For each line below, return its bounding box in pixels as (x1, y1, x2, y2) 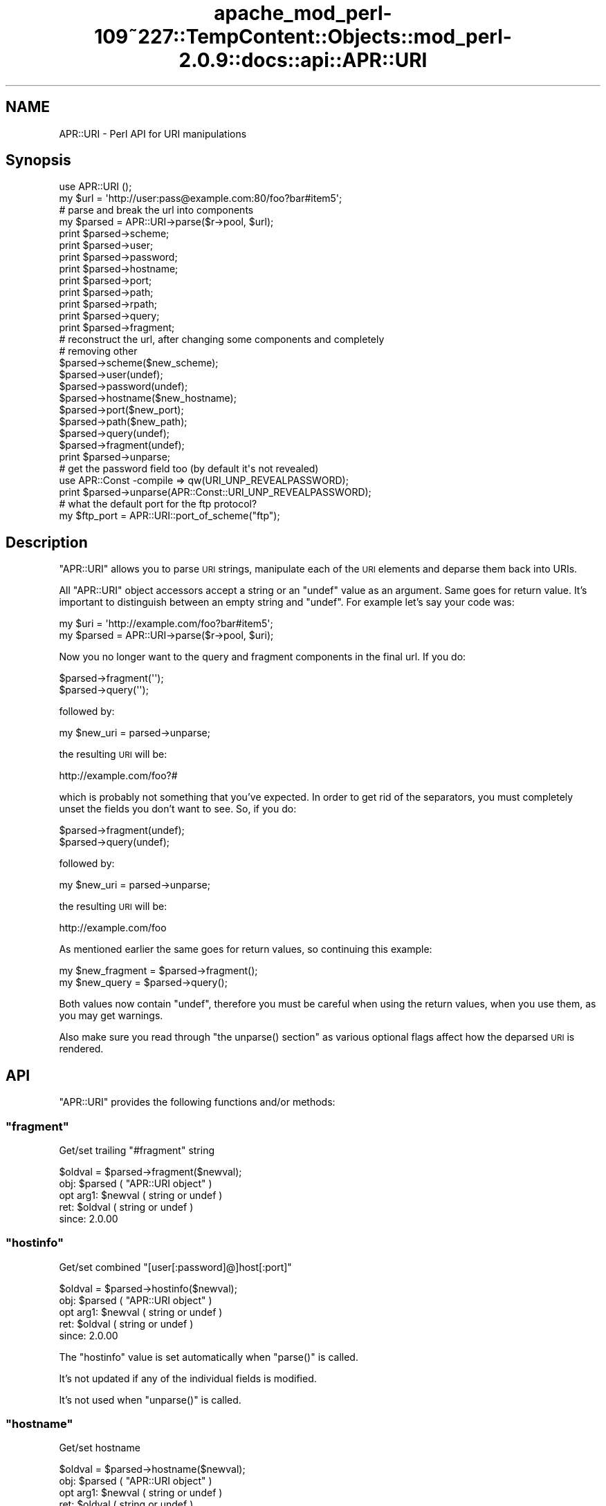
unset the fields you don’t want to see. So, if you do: (59, 803, 297, 815)
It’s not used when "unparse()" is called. (59, 1393, 241, 1406)
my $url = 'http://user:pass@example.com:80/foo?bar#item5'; (59, 192, 342, 205)
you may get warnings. (59, 1010, 163, 1022)
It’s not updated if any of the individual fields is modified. (59, 1372, 317, 1384)
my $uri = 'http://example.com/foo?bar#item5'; (59, 617, 273, 630)
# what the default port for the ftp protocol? (59, 498, 257, 510)
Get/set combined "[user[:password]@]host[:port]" (59, 1261, 292, 1273)
